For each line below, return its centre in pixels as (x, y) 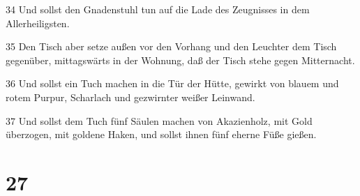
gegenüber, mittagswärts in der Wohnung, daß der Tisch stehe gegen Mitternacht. (180, 60)
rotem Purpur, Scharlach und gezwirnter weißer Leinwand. (130, 97)
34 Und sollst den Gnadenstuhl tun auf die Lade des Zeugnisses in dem (158, 9)
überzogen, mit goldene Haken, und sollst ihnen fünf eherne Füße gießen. (161, 134)
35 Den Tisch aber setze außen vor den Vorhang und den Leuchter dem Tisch (171, 46)
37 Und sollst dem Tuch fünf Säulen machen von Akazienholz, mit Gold (159, 120)
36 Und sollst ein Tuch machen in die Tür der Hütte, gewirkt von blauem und (172, 83)
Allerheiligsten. (38, 23)
